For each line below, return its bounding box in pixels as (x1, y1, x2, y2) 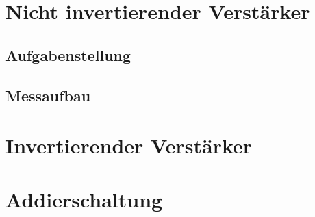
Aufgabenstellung (5, 44, 131, 65)
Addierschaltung (5, 185, 163, 213)
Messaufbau (5, 84, 91, 105)
